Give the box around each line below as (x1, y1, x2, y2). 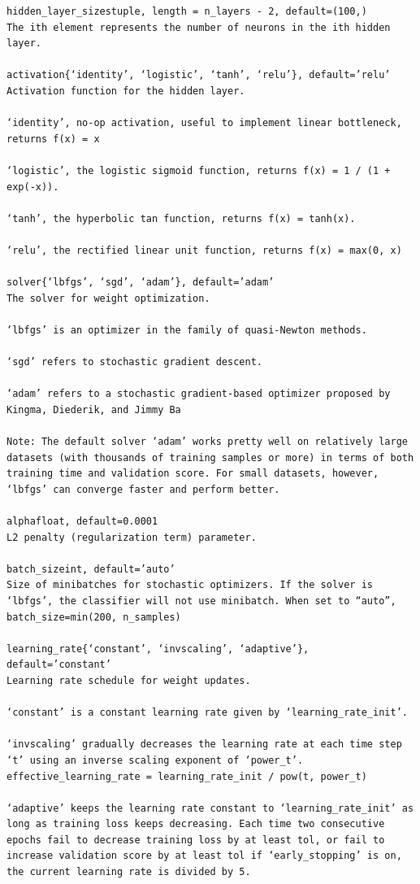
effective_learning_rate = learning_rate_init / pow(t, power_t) (6, 770, 367, 782)
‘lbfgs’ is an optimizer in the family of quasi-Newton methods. (6, 324, 367, 336)
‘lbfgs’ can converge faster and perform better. (6, 483, 280, 495)
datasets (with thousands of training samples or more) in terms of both (6, 451, 414, 464)
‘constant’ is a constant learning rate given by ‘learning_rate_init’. (6, 707, 408, 719)
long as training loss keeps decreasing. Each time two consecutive (6, 818, 385, 830)
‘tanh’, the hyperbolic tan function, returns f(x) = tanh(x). (6, 212, 356, 224)
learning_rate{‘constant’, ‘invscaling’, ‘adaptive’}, (6, 642, 310, 655)
